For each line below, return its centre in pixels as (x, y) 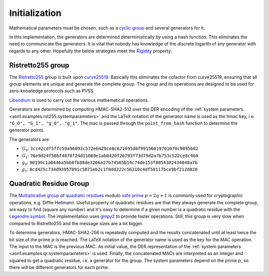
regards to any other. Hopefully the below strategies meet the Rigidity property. (90, 51)
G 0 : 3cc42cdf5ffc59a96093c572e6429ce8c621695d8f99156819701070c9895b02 (110, 149)
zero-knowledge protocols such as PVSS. (52, 91)
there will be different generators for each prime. (59, 268)
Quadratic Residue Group (49, 184)
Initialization (35, 13)
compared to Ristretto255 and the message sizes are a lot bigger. (76, 223)
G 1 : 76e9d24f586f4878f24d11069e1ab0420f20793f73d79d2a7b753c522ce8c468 (110, 156)
